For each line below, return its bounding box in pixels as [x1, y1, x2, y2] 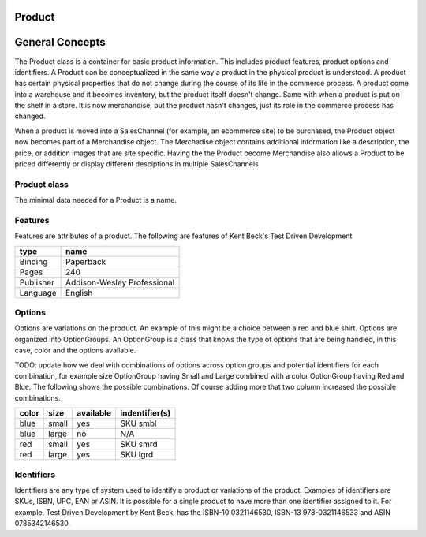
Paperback [65, 256, 106, 267]
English [65, 287, 93, 298]
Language [19, 287, 57, 298]
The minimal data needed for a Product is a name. [14, 196, 177, 205]
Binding [19, 256, 48, 267]
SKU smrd [119, 438, 158, 449]
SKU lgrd [119, 449, 154, 461]
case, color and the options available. [14, 345, 136, 355]
